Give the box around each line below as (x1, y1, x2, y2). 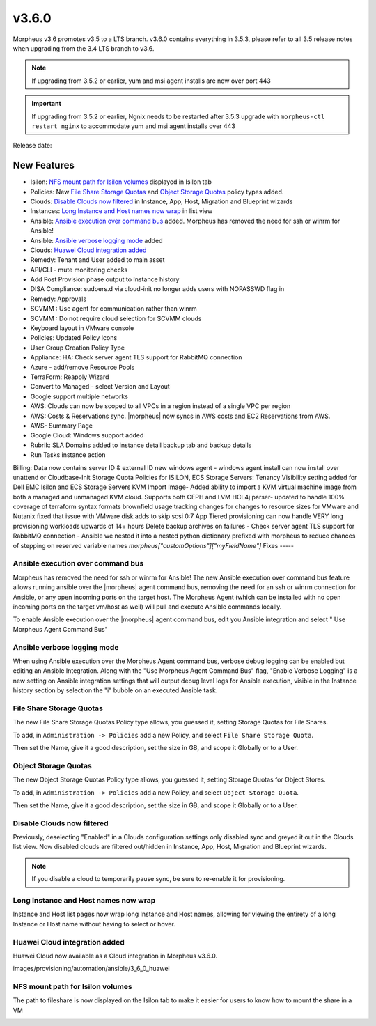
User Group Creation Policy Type (30, 343, 125, 352)
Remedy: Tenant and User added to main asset (30, 256, 165, 264)
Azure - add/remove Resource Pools (30, 363, 135, 371)
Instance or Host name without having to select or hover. (13, 919, 175, 928)
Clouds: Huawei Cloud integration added (30, 246, 147, 254)
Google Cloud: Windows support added (30, 431, 144, 440)
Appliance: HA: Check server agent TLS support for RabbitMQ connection (30, 353, 242, 362)
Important (31, 100, 62, 108)
